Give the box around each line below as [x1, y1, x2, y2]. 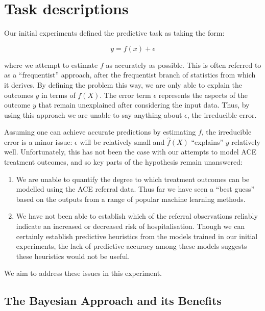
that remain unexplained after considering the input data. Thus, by [38, 99, 250, 110]
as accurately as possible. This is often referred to [106, 59, 261, 70]
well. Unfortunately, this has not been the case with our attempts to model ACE [4, 146, 257, 157]
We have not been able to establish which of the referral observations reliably [16, 211, 258, 221]
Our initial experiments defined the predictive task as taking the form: [4, 28, 225, 38]
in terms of [41, 89, 76, 100]
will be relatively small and [80, 136, 165, 147]
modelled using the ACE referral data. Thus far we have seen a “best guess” [16, 184, 255, 194]
